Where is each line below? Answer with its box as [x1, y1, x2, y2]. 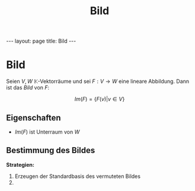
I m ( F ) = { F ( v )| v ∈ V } [74, 96, 125, 103]
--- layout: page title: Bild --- [6, 37, 76, 45]
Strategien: [6, 161, 34, 168]
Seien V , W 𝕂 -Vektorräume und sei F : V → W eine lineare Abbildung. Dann [6, 78, 190, 85]
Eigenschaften [6, 112, 61, 122]
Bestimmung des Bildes [6, 145, 95, 156]
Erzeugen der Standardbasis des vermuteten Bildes [14, 173, 141, 180]
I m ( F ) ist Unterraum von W [14, 128, 80, 135]
